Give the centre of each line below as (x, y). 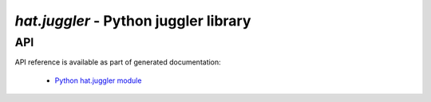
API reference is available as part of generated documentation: (118, 62)
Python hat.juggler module (98, 80)
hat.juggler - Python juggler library (133, 21)
